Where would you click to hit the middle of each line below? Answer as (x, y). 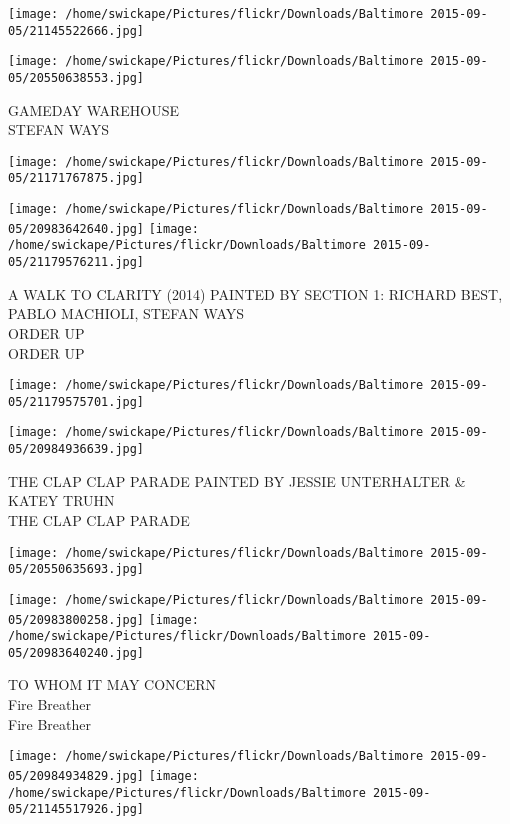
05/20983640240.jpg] (76, 652)
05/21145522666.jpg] (76, 30)
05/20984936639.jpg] (76, 449)
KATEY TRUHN (61, 500)
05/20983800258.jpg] (76, 619)
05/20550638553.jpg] (76, 77)
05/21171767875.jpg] (76, 178)
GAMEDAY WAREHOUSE (94, 109)
